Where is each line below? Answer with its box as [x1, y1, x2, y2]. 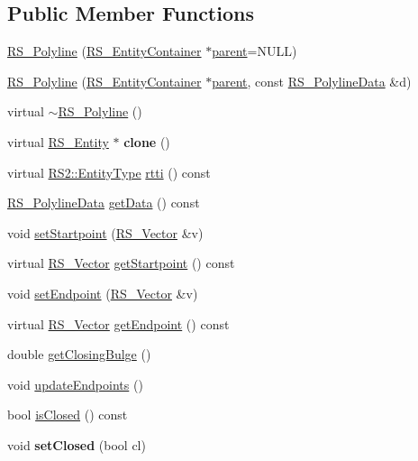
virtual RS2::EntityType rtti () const [7, 162, 211, 181]
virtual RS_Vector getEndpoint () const [7, 314, 230, 333]
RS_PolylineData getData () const [7, 193, 200, 212]
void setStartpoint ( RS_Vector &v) [7, 223, 204, 242]
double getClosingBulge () [7, 345, 151, 364]
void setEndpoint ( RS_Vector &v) [7, 283, 198, 302]
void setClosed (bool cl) [7, 435, 146, 454]
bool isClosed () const [7, 405, 128, 424]
